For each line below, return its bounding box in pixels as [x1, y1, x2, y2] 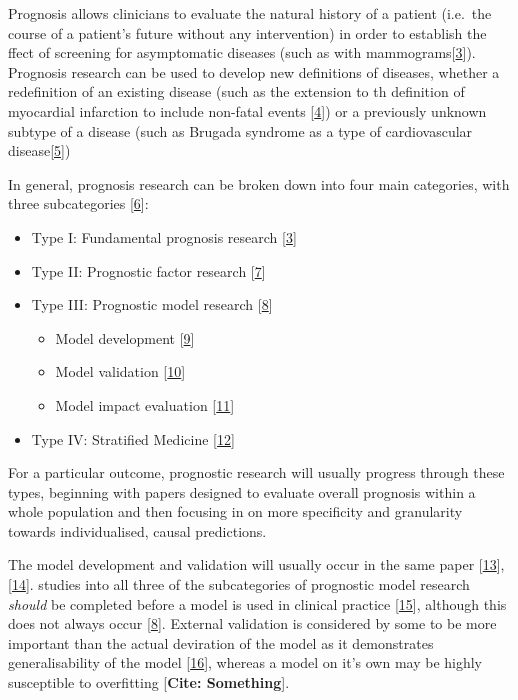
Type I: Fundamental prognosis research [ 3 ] [31, 226, 297, 247]
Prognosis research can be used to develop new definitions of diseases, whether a [8, 61, 500, 82]
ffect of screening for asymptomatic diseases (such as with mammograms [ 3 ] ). [8, 42, 476, 63]
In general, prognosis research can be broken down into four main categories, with [8, 173, 510, 194]
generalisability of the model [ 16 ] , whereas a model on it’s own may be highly [8, 652, 482, 673]
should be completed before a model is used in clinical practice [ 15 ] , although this [8, 593, 507, 614]
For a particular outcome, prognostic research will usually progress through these [8, 462, 505, 483]
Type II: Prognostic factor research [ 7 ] [31, 260, 266, 281]
